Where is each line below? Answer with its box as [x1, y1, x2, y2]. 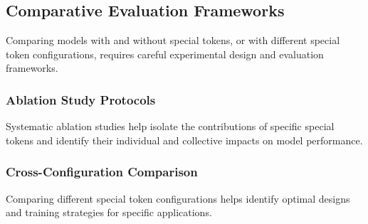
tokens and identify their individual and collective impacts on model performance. [6, 132, 363, 147]
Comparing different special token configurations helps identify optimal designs [6, 191, 350, 206]
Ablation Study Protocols [6, 90, 156, 108]
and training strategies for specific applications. [6, 205, 212, 220]
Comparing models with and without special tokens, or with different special [6, 33, 340, 48]
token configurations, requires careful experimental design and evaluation [6, 46, 324, 61]
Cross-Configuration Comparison [6, 163, 198, 181]
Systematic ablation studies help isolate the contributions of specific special [6, 119, 335, 134]
